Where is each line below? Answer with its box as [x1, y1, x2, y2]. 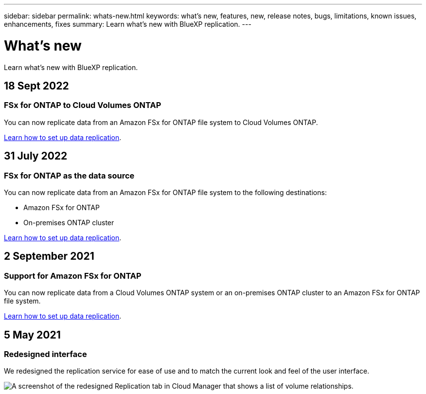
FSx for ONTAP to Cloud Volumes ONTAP [4, 100, 161, 110]
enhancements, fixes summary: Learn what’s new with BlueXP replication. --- [4, 20, 251, 28]
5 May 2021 [4, 328, 61, 341]
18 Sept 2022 [4, 79, 69, 92]
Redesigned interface [4, 349, 87, 359]
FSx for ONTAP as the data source [4, 170, 135, 180]
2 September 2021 [4, 250, 94, 263]
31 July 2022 [4, 150, 68, 162]
